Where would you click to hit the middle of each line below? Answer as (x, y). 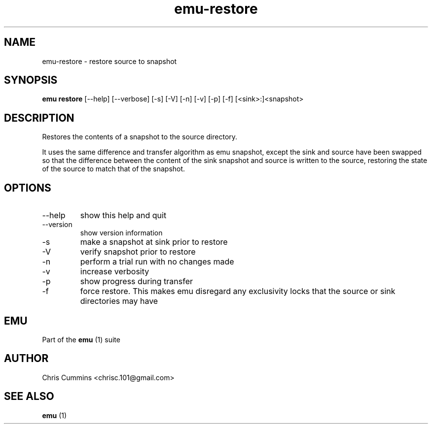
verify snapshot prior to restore (138, 252)
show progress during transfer (137, 281)
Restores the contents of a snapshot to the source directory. (140, 137)
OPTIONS (28, 188)
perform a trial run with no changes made (157, 262)
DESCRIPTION (39, 118)
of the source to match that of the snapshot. (114, 169)
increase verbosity (115, 272)
